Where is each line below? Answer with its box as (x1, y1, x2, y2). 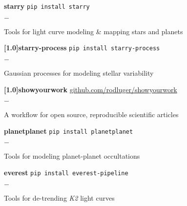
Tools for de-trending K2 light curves (4, 192, 115, 203)
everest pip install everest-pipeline (4, 167, 128, 177)
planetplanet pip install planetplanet (4, 125, 133, 136)
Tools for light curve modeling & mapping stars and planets (4, 26, 183, 36)
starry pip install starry (4, 1, 90, 11)
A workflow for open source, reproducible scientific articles (4, 109, 179, 120)
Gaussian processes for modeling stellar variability (4, 67, 154, 78)
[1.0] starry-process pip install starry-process (4, 42, 160, 53)
